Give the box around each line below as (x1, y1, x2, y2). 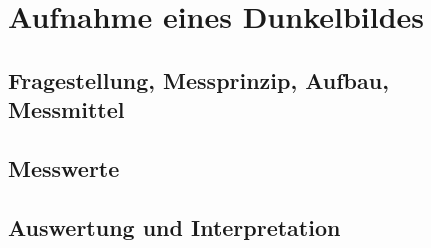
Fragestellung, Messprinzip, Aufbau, (8, 64, 389, 95)
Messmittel (8, 94, 125, 125)
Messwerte (8, 152, 120, 183)
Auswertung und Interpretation (8, 211, 341, 242)
